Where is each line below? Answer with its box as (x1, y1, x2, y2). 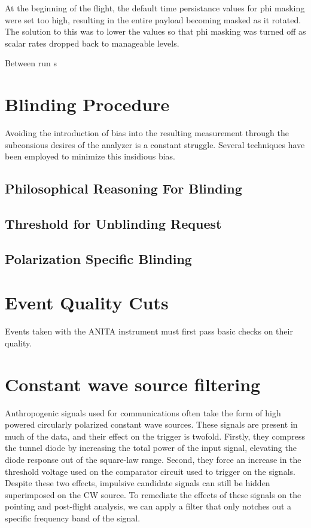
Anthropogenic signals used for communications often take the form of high (5, 406, 281, 419)
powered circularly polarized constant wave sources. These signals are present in (5, 418, 298, 431)
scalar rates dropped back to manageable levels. (5, 36, 179, 49)
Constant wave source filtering (5, 372, 261, 396)
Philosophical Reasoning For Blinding (5, 179, 242, 198)
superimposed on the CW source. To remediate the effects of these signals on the (5, 488, 301, 501)
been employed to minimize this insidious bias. (5, 150, 175, 162)
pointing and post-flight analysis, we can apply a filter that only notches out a (5, 500, 292, 512)
